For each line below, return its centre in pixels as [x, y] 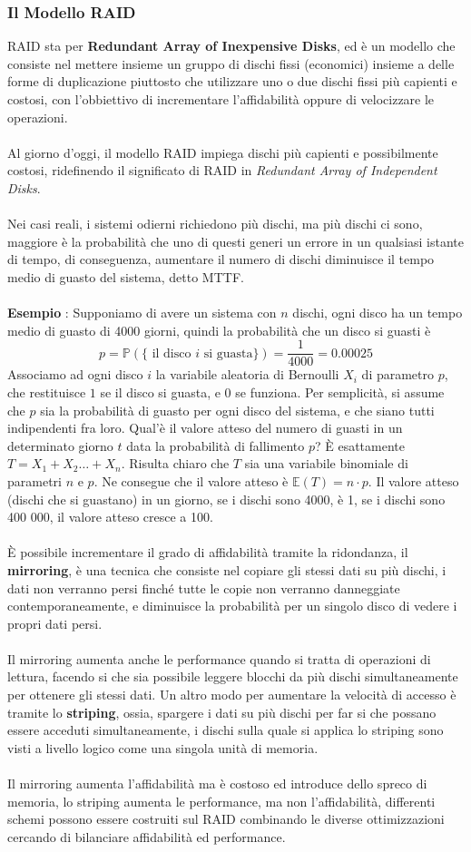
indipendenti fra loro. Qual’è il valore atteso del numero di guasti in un [205, 428]
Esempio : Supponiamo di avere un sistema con [142, 313]
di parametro [398, 374]
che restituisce [47, 392]
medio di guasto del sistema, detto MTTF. [126, 276]
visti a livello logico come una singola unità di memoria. [163, 747]
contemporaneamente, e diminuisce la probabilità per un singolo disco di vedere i [232, 606]
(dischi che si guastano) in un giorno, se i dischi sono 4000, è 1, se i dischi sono [226, 499]
